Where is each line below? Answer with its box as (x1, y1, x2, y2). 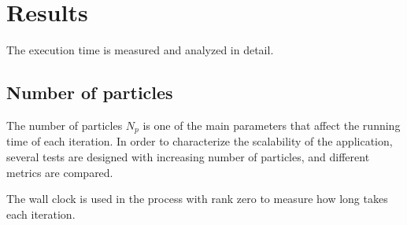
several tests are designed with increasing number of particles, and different (6, 148, 370, 164)
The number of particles (6, 116, 123, 133)
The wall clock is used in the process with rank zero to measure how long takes (6, 190, 388, 207)
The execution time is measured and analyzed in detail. (6, 42, 274, 58)
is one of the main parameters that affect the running (142, 116, 401, 133)
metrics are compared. (6, 164, 113, 180)
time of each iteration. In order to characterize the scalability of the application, (6, 133, 393, 149)
